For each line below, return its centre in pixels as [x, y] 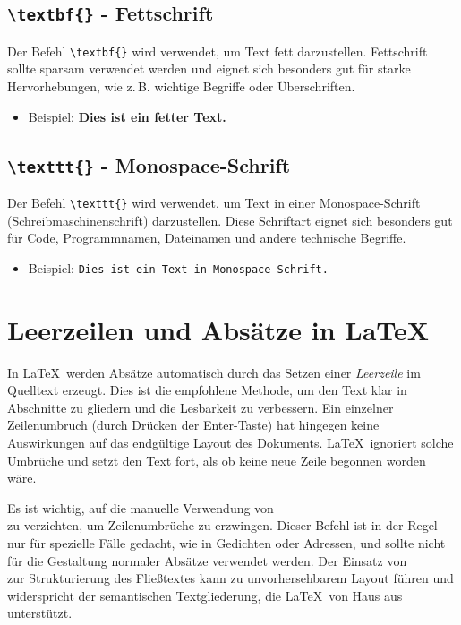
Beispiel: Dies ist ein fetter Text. [127, 116]
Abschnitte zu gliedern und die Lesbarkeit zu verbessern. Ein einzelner [201, 407]
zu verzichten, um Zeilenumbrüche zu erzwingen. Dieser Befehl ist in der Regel [222, 525]
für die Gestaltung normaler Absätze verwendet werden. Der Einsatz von [207, 560]
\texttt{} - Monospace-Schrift [149, 164]
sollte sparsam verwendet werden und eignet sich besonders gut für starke [209, 68]
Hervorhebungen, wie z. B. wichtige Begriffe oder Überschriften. [181, 86]
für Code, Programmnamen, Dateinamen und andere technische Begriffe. [207, 238]
